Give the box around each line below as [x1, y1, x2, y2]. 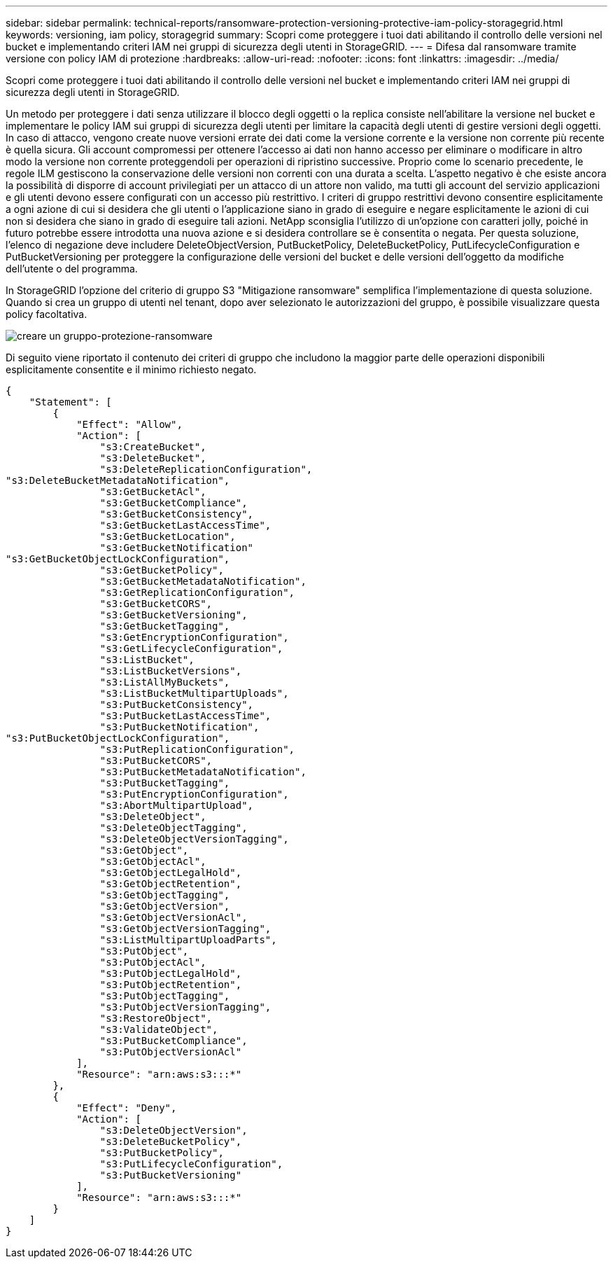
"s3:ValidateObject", [99, 1024, 218, 1035]
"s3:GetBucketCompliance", [99, 497, 248, 508]
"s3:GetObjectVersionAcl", [99, 912, 248, 923]
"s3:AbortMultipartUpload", [99, 800, 254, 811]
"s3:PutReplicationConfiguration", [99, 744, 295, 755]
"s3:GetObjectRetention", [99, 878, 242, 889]
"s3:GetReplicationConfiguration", [99, 587, 295, 598]
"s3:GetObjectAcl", [99, 856, 206, 867]
